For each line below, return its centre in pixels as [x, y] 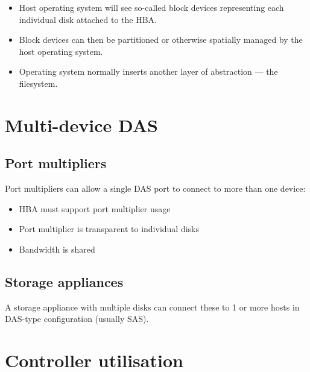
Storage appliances [64, 281]
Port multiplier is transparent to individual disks [109, 229]
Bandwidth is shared [57, 249]
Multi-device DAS [81, 125]
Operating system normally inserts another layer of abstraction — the [148, 71]
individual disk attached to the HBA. [88, 19]
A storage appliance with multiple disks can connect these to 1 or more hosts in [152, 307]
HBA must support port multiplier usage [95, 208]
